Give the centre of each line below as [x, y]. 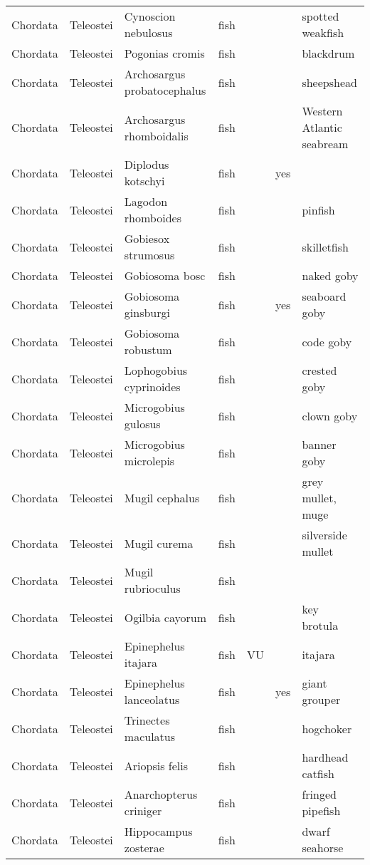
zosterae [144, 848]
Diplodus [147, 164]
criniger [143, 810]
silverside [324, 535]
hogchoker [327, 728]
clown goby [330, 415]
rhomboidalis [156, 135]
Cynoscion [150, 16]
